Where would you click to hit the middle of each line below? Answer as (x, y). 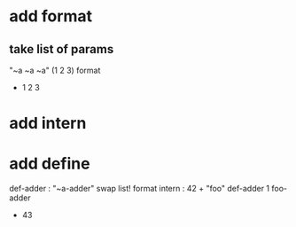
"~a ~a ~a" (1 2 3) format (55, 70)
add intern (48, 124)
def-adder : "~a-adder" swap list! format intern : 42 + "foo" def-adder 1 (140, 189)
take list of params (62, 49)
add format (51, 16)
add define (50, 164)
